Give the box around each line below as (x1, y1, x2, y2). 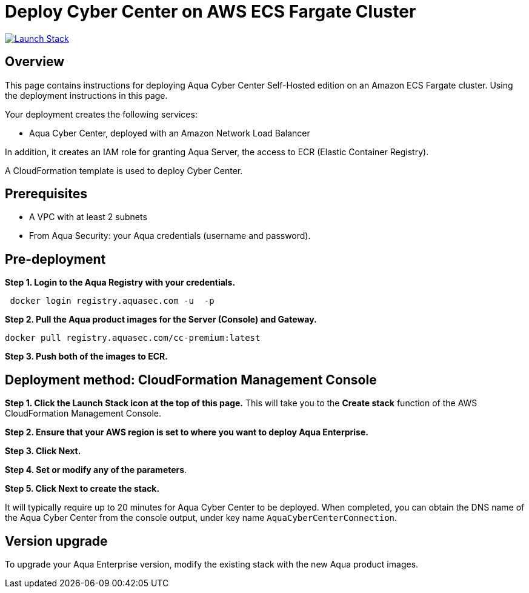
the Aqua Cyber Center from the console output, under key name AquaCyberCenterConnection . (5, 512, 398, 523)
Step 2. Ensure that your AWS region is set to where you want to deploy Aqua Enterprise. (5, 427, 368, 438)
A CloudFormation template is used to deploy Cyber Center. (5, 165, 243, 176)
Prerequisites (5, 186, 87, 202)
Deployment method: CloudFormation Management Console (5, 372, 377, 387)
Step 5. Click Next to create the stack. (5, 483, 160, 494)
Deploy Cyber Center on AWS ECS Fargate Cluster (5, 1, 416, 22)
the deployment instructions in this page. (5, 90, 168, 101)
